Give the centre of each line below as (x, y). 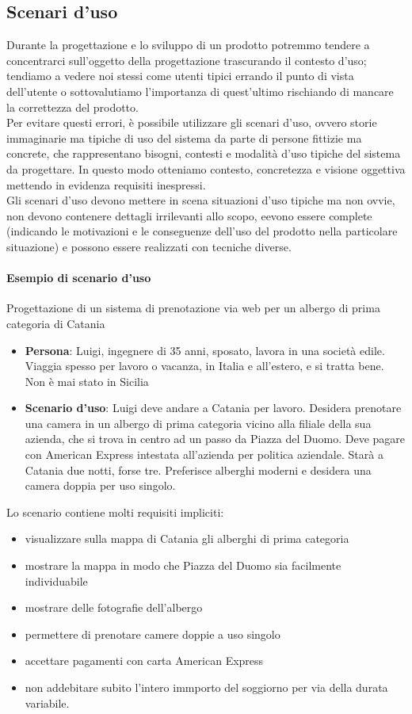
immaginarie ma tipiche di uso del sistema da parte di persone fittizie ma (184, 137)
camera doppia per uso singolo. (100, 485)
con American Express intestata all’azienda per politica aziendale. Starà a (204, 454)
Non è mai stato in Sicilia (87, 381)
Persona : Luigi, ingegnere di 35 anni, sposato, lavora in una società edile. (205, 350)
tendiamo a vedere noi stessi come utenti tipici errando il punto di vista (180, 76)
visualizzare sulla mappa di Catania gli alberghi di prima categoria (187, 538)
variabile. (47, 703)
